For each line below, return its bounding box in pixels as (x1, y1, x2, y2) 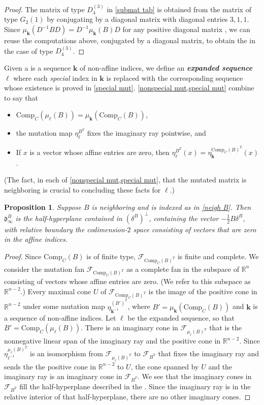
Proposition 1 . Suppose (4, 201, 81, 212)
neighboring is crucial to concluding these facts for (4, 184, 161, 195)
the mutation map (16, 128, 73, 138)
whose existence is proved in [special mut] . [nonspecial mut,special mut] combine (4, 82, 254, 93)
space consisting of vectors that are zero (133, 224, 256, 234)
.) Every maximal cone (20, 286, 91, 296)
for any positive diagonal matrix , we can (122, 24, 250, 34)
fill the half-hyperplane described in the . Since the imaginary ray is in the (19, 381, 251, 391)
